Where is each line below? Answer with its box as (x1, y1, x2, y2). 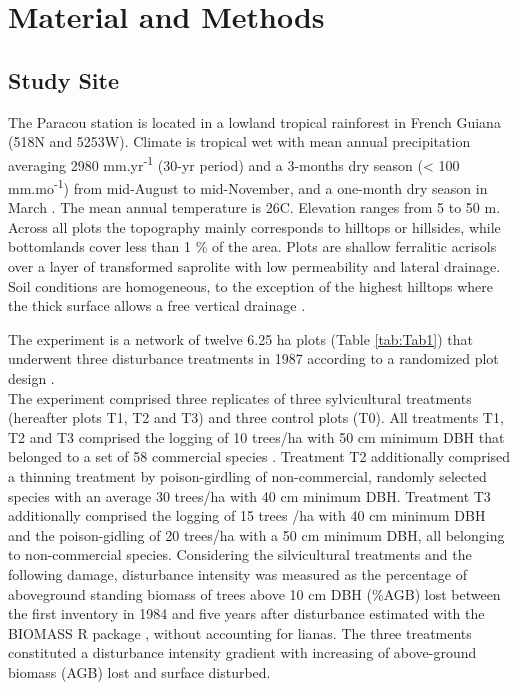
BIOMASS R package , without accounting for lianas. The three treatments (8, 622, 472, 643)
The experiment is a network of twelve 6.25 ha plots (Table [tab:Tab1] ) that (8, 328, 473, 349)
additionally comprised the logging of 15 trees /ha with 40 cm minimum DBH (8, 505, 486, 526)
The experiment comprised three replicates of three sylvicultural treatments (8, 387, 472, 408)
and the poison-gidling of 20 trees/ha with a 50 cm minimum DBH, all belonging (8, 524, 505, 545)
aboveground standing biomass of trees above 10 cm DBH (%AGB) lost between (8, 583, 501, 604)
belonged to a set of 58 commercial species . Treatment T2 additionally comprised (8, 446, 511, 467)
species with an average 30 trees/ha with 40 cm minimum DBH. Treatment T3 (8, 485, 491, 506)
